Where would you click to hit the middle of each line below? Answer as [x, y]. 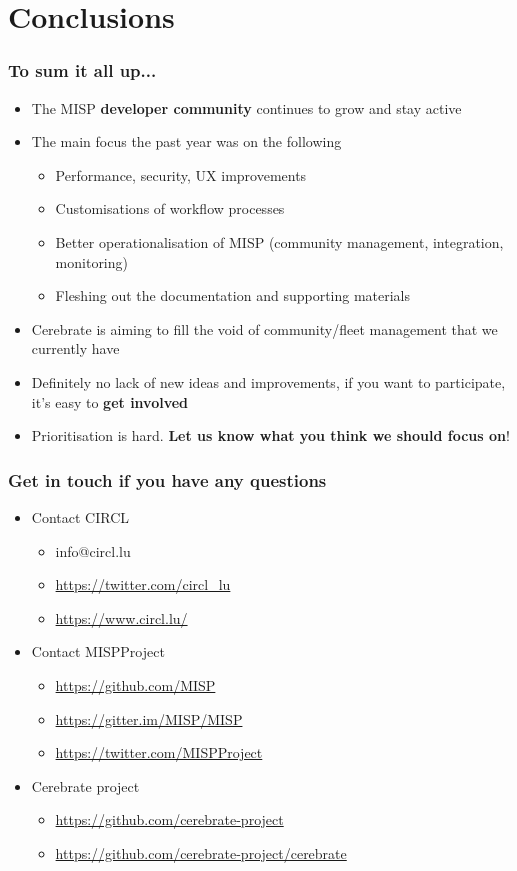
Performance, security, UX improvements [181, 174]
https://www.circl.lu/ [121, 617]
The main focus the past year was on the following [186, 141]
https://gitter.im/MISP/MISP [149, 718]
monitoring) [91, 261]
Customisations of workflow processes [170, 208]
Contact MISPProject [98, 651]
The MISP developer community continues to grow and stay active [246, 107]
